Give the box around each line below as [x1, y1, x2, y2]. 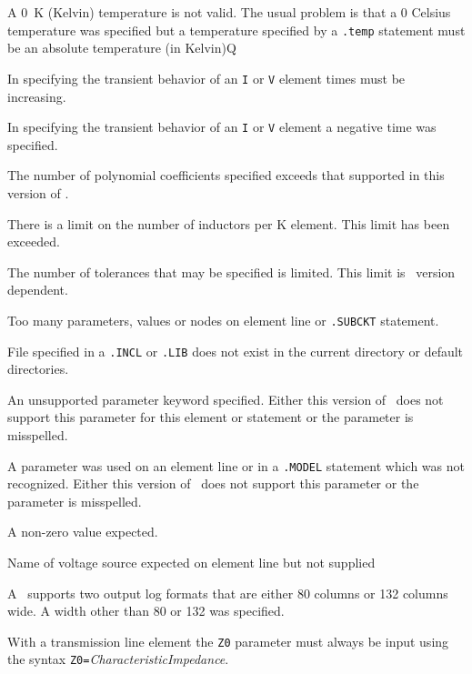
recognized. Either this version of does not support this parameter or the [7, 474, 419, 493]
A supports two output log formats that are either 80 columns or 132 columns [7, 583, 448, 602]
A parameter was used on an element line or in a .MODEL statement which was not [7, 456, 465, 475]
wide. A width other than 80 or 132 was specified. [7, 601, 285, 620]
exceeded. [7, 232, 60, 251]
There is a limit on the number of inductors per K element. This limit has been [7, 214, 450, 233]
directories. [7, 359, 69, 378]
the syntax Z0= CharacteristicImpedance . [7, 649, 229, 669]
